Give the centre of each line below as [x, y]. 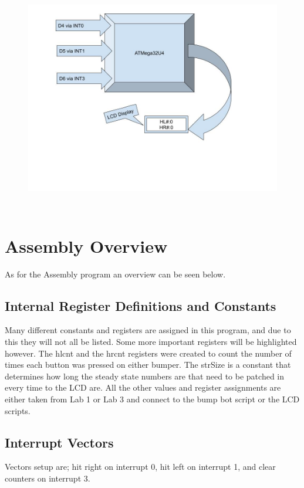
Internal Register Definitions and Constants [141, 305]
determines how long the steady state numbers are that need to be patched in [144, 376]
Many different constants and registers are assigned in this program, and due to [148, 330]
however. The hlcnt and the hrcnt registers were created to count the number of [148, 353]
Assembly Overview [86, 245]
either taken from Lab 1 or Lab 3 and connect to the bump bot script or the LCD [152, 399]
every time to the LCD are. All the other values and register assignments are [143, 387]
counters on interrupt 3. [48, 478]
